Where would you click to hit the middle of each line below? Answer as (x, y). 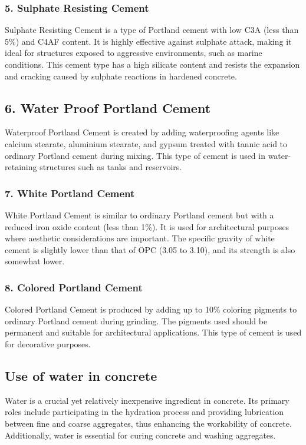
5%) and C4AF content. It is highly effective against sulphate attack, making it (148, 41)
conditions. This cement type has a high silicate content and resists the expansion (152, 64)
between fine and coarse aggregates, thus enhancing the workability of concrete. (148, 423)
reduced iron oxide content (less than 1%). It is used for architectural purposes (147, 226)
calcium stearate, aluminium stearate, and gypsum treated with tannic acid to (146, 143)
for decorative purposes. (48, 343)
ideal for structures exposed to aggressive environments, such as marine (134, 53)
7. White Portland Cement (70, 193)
